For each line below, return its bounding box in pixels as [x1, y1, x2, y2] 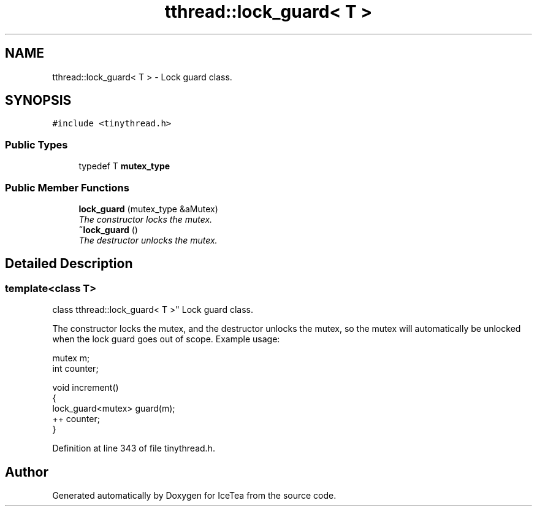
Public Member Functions [5, 181, 129, 194]
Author [5, 464, 48, 480]
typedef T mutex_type [78, 161, 170, 172]
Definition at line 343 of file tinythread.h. [52, 443, 215, 454]
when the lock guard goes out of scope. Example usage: [52, 334, 280, 345]
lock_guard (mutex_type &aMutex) [78, 203, 218, 214]
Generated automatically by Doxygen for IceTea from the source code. [52, 490, 337, 501]
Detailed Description [5, 256, 133, 272]
